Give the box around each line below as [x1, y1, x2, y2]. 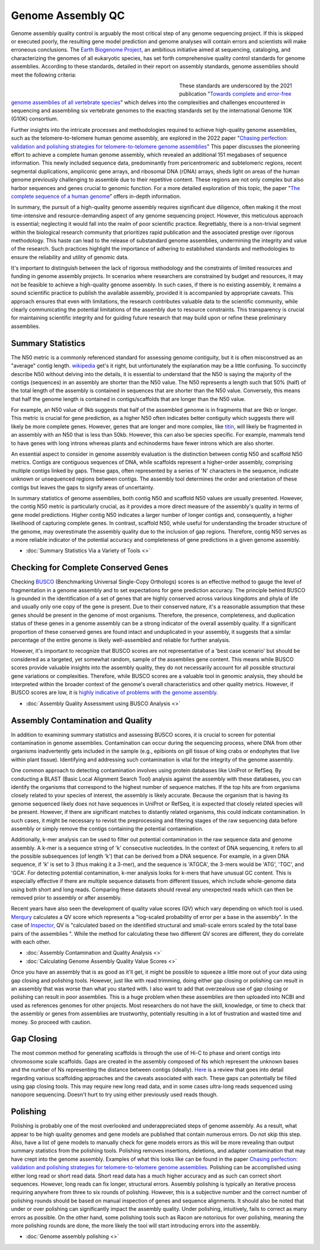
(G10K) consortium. [11, 115, 59, 122]
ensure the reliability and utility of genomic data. [11, 253, 129, 261]
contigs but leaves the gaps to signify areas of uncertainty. [11, 484, 155, 491]
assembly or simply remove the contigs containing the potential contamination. [11, 825, 204, 832]
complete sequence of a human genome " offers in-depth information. [11, 192, 181, 200]
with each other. [11, 938, 50, 945]
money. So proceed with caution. [11, 1018, 92, 1025]
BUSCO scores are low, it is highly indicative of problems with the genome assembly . [11, 689, 219, 696]
